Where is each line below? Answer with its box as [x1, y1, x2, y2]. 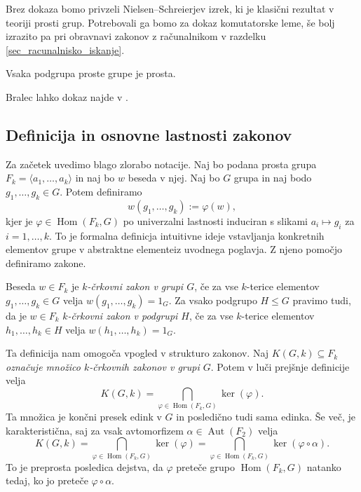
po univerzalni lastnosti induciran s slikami [123, 213, 308, 228]
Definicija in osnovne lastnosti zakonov [6, 123, 292, 145]
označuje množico [6, 359, 81, 374]
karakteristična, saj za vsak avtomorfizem [6, 423, 184, 437]
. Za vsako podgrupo [168, 292, 257, 307]
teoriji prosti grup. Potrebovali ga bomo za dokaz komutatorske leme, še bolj [6, 15, 335, 29]
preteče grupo [176, 459, 235, 474]
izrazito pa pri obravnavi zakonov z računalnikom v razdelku [6, 29, 266, 43]
